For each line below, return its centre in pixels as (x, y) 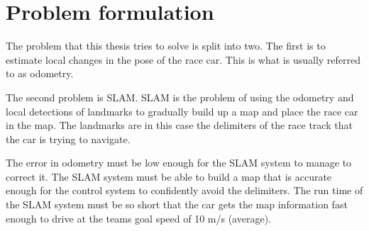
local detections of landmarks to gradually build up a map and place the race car (182, 111)
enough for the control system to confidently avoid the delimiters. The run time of (184, 190)
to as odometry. (40, 73)
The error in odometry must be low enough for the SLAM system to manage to (179, 163)
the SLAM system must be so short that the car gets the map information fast (177, 204)
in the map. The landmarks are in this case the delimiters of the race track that (179, 125)
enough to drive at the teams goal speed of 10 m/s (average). (138, 218)
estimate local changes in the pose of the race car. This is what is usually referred (183, 59)
